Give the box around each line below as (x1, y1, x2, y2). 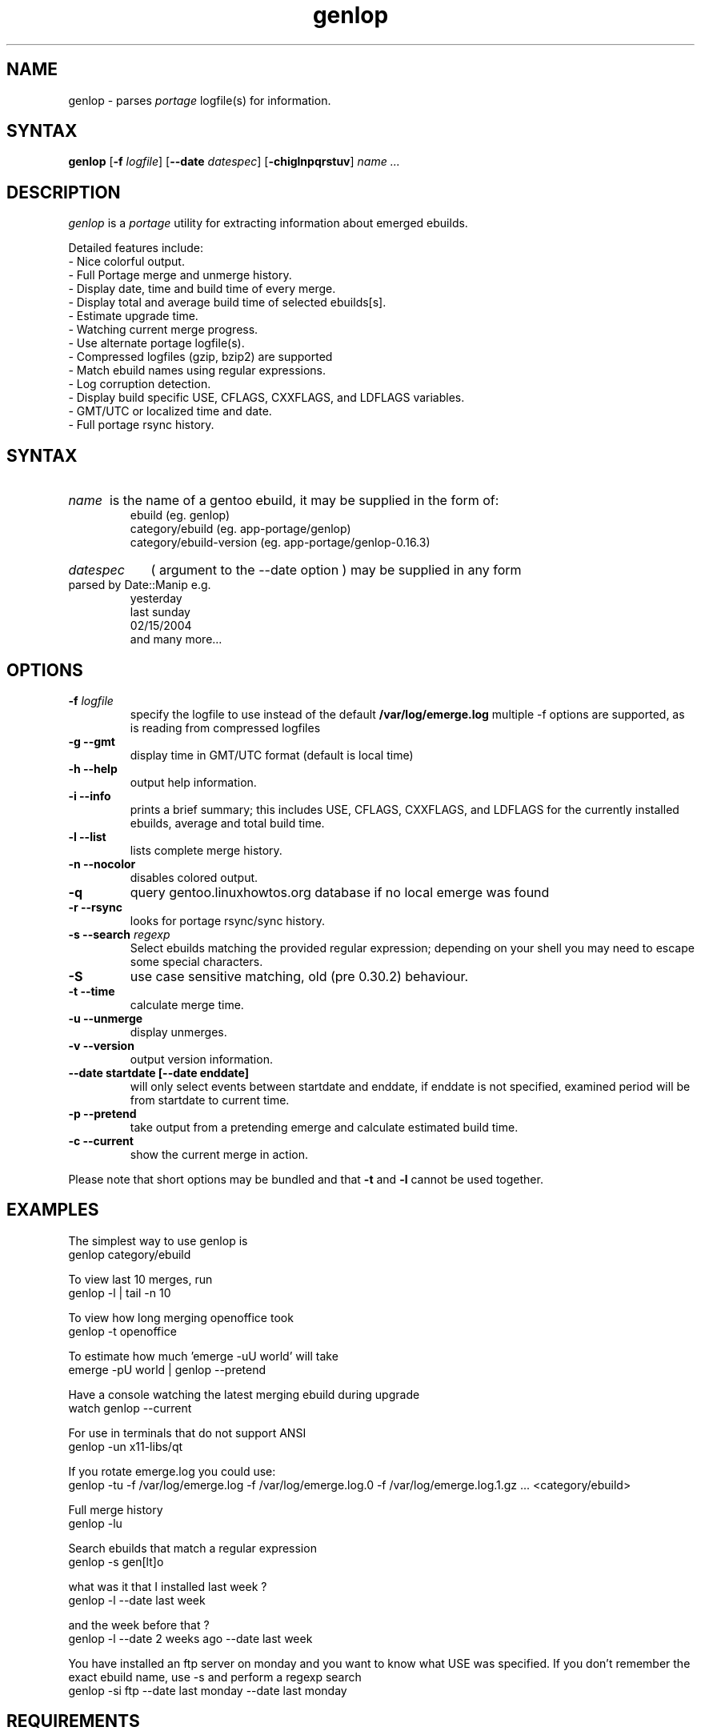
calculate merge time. (130, 997, 244, 1012)
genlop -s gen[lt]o (68, 1554, 164, 1569)
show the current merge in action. (130, 1147, 308, 1161)
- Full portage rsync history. (68, 418, 214, 432)
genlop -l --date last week (68, 1593, 206, 1607)
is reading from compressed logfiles (130, 720, 321, 735)
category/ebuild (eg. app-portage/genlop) (130, 522, 351, 536)
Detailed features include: (68, 241, 204, 255)
